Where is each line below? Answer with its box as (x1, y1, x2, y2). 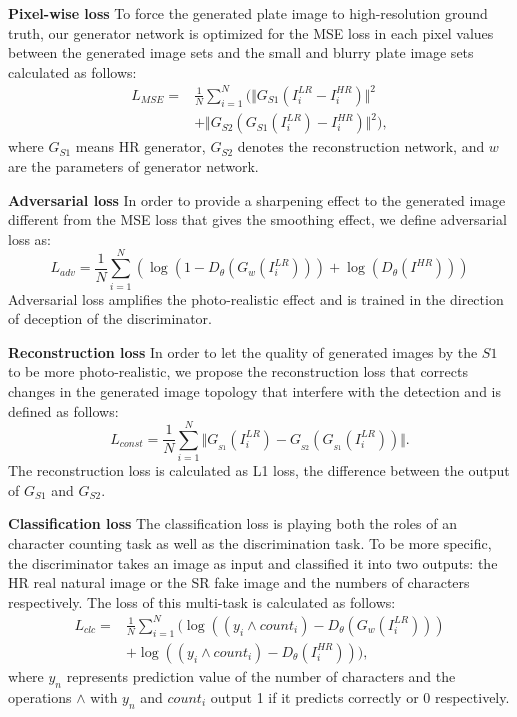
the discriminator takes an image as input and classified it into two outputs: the (8, 552, 498, 573)
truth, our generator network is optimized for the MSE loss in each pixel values (8, 22, 494, 43)
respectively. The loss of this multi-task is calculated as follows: (8, 591, 396, 612)
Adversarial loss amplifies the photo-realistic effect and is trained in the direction (8, 288, 504, 309)
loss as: (8, 228, 51, 249)
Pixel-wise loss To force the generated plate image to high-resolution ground (8, 3, 488, 23)
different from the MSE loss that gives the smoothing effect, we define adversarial (8, 209, 507, 230)
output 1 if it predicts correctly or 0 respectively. (210, 686, 510, 707)
